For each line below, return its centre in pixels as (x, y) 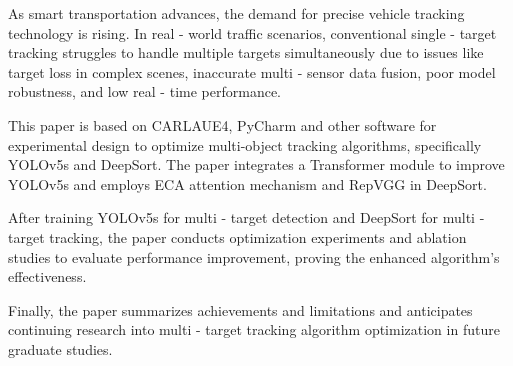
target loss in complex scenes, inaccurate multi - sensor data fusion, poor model (252, 71)
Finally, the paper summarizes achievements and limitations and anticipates (240, 309)
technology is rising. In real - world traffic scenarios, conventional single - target (252, 32)
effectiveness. (47, 276)
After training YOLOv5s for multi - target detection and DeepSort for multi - (246, 217)
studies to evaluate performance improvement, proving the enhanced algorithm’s (254, 256)
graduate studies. (60, 348)
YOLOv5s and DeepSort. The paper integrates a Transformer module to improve (256, 164)
